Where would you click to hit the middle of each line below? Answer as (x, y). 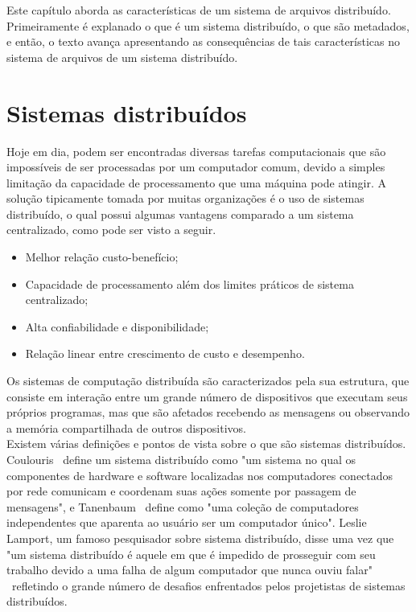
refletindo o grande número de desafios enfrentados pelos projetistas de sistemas (208, 585)
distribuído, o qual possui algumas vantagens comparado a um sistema (180, 214)
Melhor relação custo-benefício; (102, 257)
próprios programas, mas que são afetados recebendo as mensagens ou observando (208, 412)
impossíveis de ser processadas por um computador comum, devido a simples (196, 167)
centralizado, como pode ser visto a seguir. (111, 230)
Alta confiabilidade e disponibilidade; (117, 326)
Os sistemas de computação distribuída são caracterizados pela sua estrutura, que (208, 381)
